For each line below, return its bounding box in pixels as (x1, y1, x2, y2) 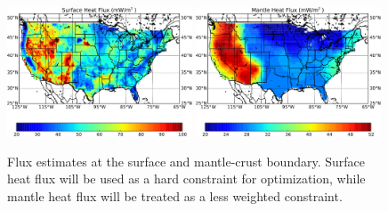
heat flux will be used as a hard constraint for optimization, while (7, 169, 366, 188)
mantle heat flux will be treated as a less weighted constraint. (7, 186, 343, 205)
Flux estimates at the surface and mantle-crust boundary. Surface (7, 151, 366, 170)
